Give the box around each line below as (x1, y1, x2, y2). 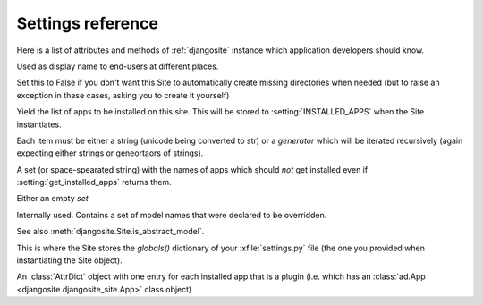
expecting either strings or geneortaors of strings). (16, 148, 204, 158)
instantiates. (16, 119, 62, 130)
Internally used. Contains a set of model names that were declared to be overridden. (16, 209, 327, 220)
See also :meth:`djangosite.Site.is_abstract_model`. (16, 226, 205, 237)
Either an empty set (16, 193, 89, 204)
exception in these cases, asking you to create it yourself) (16, 89, 230, 100)
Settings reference (16, 13, 158, 33)
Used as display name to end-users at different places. (16, 61, 219, 72)
